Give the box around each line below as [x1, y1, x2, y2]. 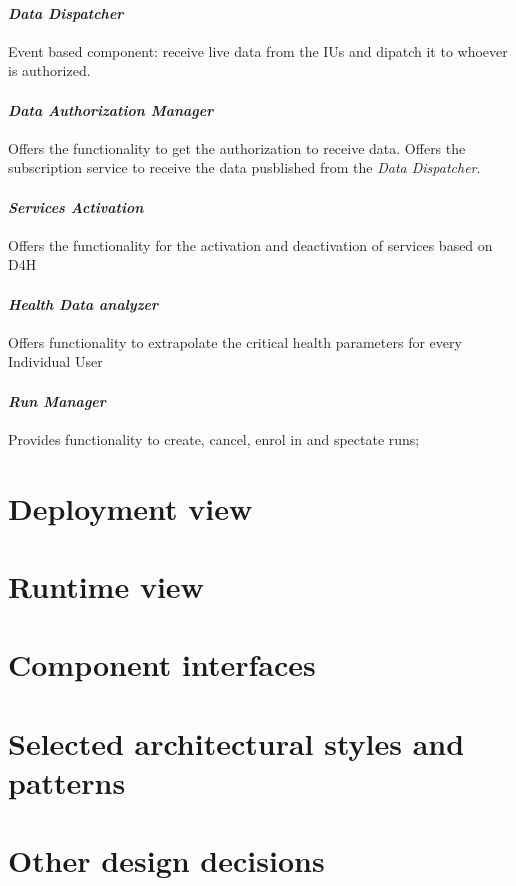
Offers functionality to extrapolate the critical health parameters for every [8, 331, 462, 352]
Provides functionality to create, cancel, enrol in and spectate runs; [8, 428, 420, 449]
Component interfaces [8, 644, 316, 685]
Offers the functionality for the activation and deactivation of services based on [8, 234, 493, 255]
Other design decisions [8, 840, 325, 881]
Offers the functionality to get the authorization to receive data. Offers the [8, 137, 466, 158]
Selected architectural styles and [8, 722, 465, 763]
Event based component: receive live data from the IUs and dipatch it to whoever [8, 40, 508, 61]
